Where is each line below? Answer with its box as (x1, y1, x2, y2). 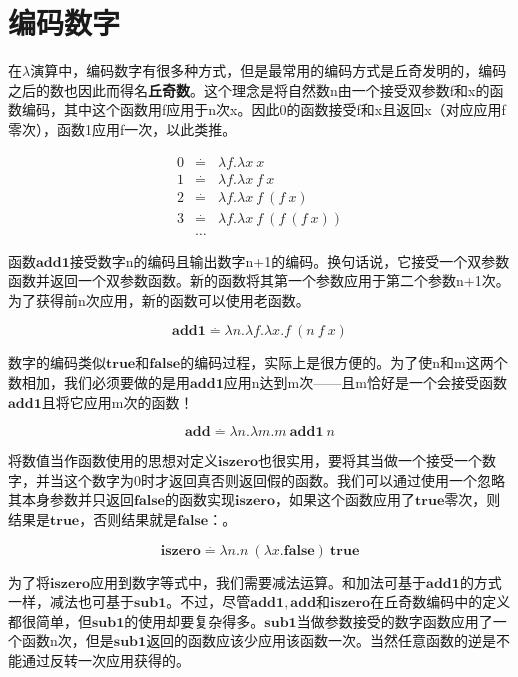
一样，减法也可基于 (8, 591, 134, 612)
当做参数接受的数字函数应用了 (296, 610, 493, 631)
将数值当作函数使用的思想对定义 (8, 450, 218, 471)
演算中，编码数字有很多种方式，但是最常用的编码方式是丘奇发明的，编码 (30, 60, 507, 81)
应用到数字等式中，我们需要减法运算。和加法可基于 (90, 571, 427, 592)
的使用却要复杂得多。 (124, 610, 265, 631)
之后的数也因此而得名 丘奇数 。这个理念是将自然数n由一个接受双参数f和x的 (8, 79, 490, 100)
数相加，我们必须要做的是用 (8, 372, 190, 393)
